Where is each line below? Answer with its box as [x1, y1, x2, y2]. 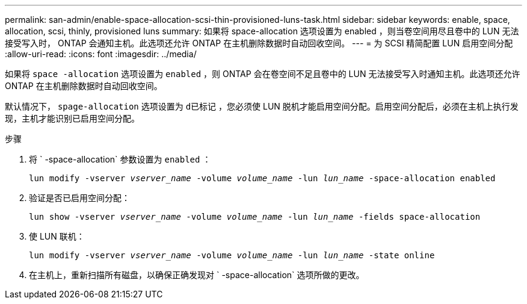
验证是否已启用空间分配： [29, 193, 130, 203]
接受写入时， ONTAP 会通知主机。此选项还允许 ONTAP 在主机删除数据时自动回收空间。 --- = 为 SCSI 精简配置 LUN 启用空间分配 [5, 38, 513, 48]
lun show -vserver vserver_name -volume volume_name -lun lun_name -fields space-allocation [29, 212, 481, 222]
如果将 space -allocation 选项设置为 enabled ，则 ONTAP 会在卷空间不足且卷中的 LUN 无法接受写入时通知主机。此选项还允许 [5, 69, 520, 79]
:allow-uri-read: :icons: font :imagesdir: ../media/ [5, 49, 197, 59]
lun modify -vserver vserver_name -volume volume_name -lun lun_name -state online [29, 250, 435, 260]
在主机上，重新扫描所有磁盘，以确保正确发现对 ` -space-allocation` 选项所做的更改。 [29, 270, 365, 280]
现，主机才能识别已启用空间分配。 [5, 113, 140, 123]
